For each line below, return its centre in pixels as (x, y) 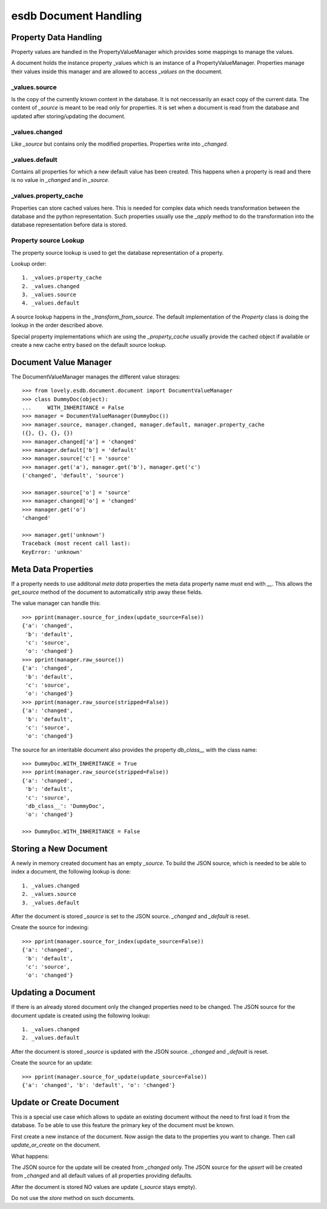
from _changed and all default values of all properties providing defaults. (102, 1176)
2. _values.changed (51, 286)
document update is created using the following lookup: (81, 1015)
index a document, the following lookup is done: (71, 872)
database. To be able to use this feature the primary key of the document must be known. (123, 1125)
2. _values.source (49, 894)
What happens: (30, 1156)
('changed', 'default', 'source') (73, 476)
